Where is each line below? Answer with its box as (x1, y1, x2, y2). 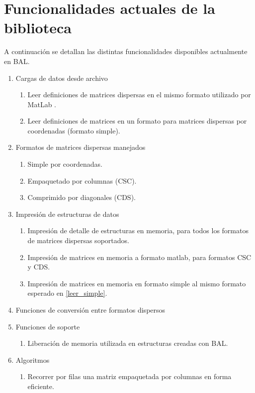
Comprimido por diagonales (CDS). (27, 192, 136, 202)
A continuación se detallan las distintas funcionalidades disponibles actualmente (4, 46, 248, 57)
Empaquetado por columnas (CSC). (27, 175, 137, 186)
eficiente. (27, 381, 54, 391)
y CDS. (27, 262, 50, 272)
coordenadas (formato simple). (27, 125, 120, 135)
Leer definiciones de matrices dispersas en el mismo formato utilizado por (27, 89, 251, 100)
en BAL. (4, 56, 30, 66)
